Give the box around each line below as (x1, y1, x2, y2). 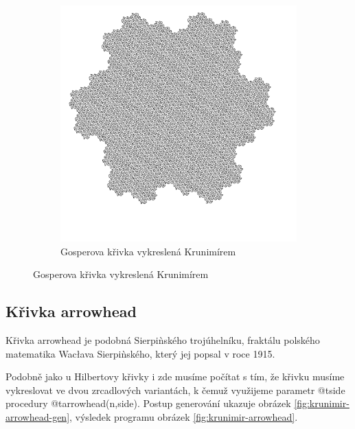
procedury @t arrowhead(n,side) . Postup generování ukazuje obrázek (5, 396, 291, 410)
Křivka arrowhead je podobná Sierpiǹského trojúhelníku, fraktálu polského (5, 332, 320, 347)
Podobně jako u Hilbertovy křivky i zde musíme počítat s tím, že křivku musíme (5, 369, 345, 384)
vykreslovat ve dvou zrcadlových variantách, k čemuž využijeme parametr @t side (5, 382, 345, 397)
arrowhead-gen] (5, 409, 70, 424)
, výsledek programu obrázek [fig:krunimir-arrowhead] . (69, 409, 298, 424)
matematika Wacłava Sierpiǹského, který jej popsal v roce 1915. (5, 346, 275, 360)
